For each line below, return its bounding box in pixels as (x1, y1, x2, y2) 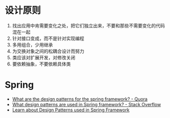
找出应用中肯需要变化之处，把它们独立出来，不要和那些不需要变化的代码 (12, 22, 165, 29)
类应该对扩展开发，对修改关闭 (12, 54, 75, 60)
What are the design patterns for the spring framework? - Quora (12, 96, 148, 102)
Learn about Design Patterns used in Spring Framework (12, 107, 130, 113)
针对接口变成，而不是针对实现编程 (12, 35, 84, 41)
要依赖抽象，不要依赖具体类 (12, 61, 71, 67)
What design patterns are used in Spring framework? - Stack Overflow (12, 101, 161, 107)
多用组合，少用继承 (12, 41, 53, 48)
